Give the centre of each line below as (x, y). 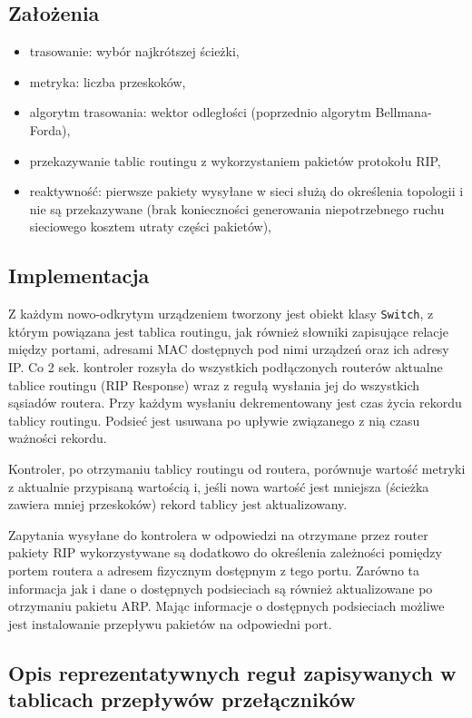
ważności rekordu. (58, 438)
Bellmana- (403, 112)
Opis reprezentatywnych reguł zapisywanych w (232, 672)
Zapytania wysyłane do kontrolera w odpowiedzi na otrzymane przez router (218, 534)
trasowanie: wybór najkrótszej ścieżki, (134, 51)
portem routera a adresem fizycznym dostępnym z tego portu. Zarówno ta (214, 570)
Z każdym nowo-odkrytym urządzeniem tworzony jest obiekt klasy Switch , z (221, 314)
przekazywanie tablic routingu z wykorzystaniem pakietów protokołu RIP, (235, 160)
